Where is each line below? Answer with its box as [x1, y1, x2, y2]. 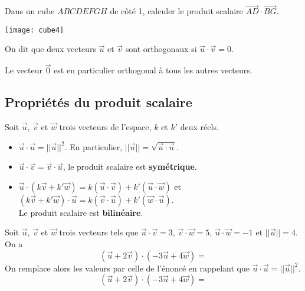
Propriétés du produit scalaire [5, 93, 192, 111]
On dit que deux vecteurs [5, 43, 96, 55]
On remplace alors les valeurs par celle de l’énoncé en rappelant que [5, 261, 250, 274]
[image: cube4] [5, 25, 64, 34]
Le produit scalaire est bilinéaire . [18, 206, 143, 218]
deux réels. [180, 121, 219, 133]
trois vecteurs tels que [59, 226, 139, 238]
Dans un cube [5, 5, 55, 17]
